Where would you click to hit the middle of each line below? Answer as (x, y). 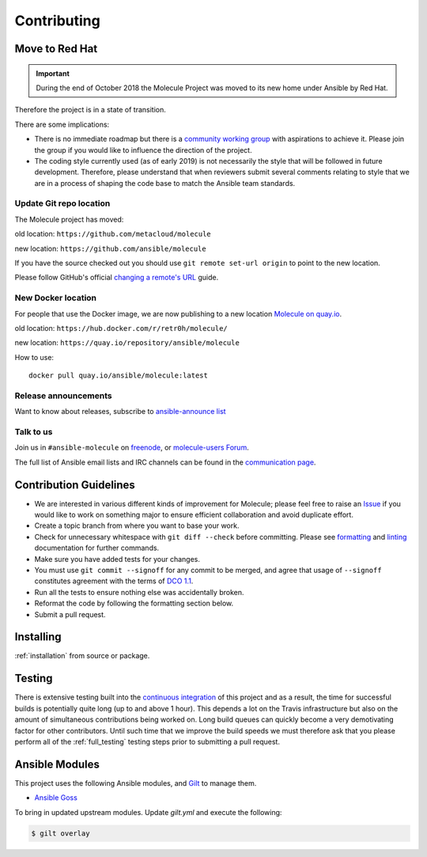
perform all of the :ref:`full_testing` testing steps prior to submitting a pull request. (147, 741)
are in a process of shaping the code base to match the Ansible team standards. (165, 183)
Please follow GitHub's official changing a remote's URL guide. (117, 278)
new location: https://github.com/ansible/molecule (110, 248)
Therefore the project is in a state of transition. (90, 110)
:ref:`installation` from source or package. (82, 656)
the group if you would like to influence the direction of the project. (143, 150)
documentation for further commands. (97, 548)
